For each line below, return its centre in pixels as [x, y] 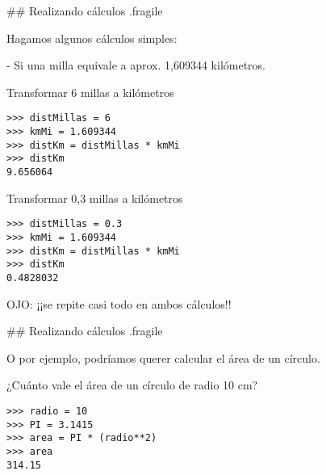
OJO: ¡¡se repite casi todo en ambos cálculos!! [119, 303]
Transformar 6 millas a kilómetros [90, 92]
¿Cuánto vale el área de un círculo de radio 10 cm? [132, 385]
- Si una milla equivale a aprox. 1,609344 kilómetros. [136, 65]
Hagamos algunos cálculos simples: [92, 38]
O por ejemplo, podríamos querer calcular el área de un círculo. [163, 357]
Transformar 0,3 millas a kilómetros [95, 198]
